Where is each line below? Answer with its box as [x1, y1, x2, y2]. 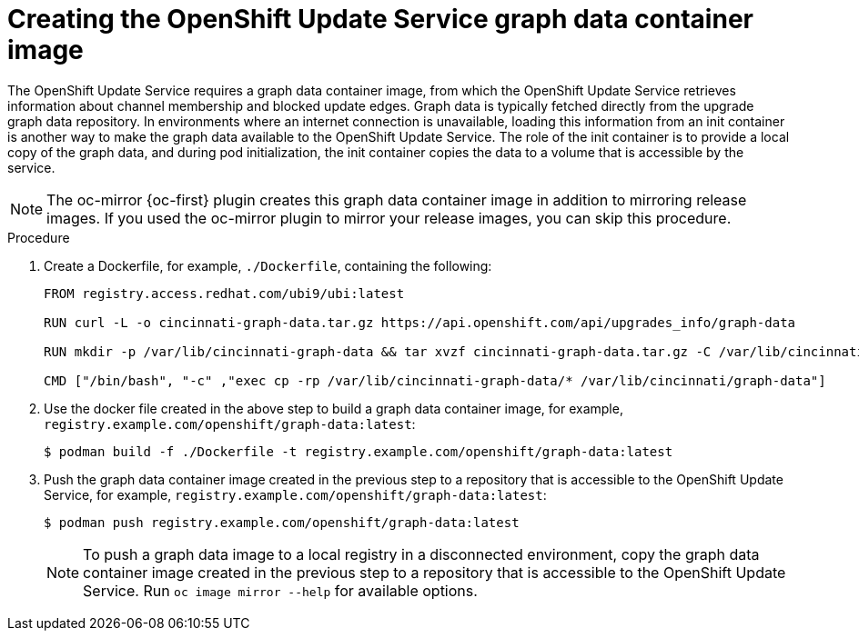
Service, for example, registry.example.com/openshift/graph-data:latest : [44, 486, 547, 503]
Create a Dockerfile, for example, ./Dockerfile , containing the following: [44, 257, 492, 274]
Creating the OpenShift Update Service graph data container [7, 4, 753, 35]
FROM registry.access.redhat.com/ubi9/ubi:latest [44, 285, 405, 301]
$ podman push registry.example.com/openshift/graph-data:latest [44, 514, 520, 530]
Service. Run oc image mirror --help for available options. [83, 581, 478, 600]
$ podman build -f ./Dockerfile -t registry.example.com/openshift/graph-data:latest [44, 444, 673, 459]
